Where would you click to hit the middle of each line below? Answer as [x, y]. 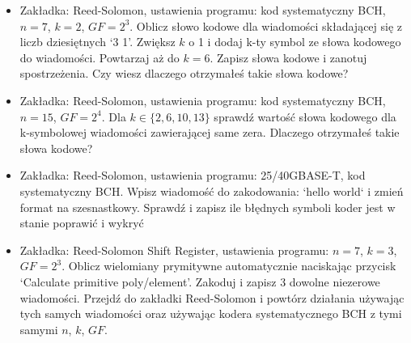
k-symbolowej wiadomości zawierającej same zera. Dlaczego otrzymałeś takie [210, 132]
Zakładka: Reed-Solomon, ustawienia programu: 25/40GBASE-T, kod [193, 175]
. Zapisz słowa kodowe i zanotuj [288, 57]
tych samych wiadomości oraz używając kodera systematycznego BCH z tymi [211, 313]
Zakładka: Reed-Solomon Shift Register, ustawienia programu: [174, 250]
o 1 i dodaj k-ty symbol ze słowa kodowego [295, 42]
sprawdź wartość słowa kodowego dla [305, 116]
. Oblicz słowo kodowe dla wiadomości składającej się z [266, 25]
